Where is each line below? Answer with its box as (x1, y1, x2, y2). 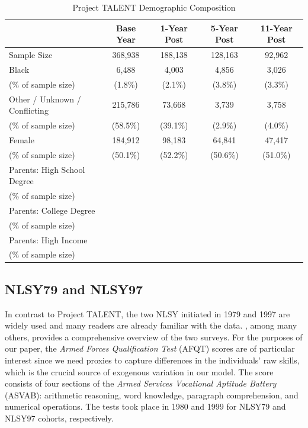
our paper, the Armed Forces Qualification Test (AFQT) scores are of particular (5, 342, 295, 355)
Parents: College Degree (9, 204, 95, 216)
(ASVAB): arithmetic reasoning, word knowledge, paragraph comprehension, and (5, 388, 299, 401)
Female (9, 133, 34, 146)
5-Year (210, 21, 238, 34)
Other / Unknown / (9, 92, 81, 105)
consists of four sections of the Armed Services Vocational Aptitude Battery (5, 377, 277, 390)
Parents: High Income (9, 233, 88, 246)
